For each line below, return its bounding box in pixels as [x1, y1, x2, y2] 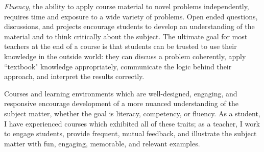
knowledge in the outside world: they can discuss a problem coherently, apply [4, 50, 246, 61]
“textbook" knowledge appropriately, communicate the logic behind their [4, 61, 232, 71]
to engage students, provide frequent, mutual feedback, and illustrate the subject [4, 128, 257, 139]
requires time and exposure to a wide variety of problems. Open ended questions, [4, 11, 258, 21]
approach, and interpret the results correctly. [4, 71, 145, 82]
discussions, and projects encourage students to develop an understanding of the [4, 21, 255, 32]
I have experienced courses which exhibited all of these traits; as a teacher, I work [4, 118, 260, 129]
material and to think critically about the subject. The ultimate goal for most [4, 31, 248, 41]
